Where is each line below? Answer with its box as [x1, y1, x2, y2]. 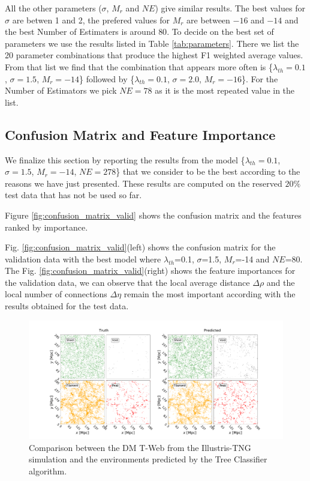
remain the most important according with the [124, 288, 296, 300]
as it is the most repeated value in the [155, 84, 295, 97]
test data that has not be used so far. [5, 189, 142, 201]
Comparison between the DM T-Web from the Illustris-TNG [29, 441, 251, 453]
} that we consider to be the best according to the [116, 165, 300, 178]
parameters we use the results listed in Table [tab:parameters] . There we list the [5, 37, 299, 49]
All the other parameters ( [5, 2, 102, 14]
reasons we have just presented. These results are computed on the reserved [5, 177, 282, 189]
